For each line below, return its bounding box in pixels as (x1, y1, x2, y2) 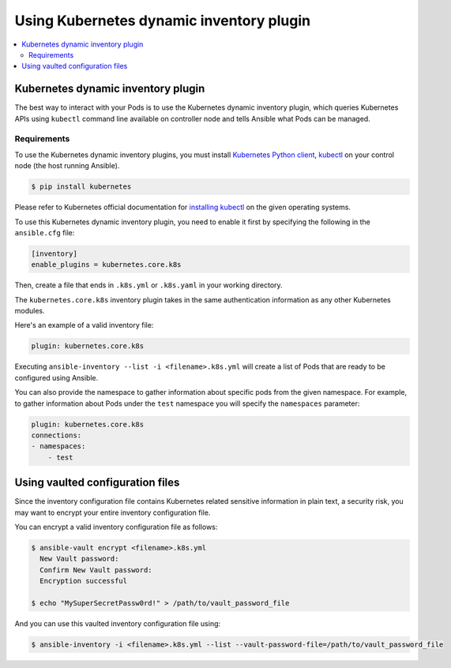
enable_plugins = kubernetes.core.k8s (31, 261, 182, 269)
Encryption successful (39, 576, 128, 586)
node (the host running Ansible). (14, 161, 120, 171)
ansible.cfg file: (14, 227, 75, 237)
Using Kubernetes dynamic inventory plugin (14, 12, 311, 29)
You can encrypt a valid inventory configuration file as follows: (14, 522, 218, 532)
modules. (14, 306, 45, 316)
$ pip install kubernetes (31, 182, 132, 191)
